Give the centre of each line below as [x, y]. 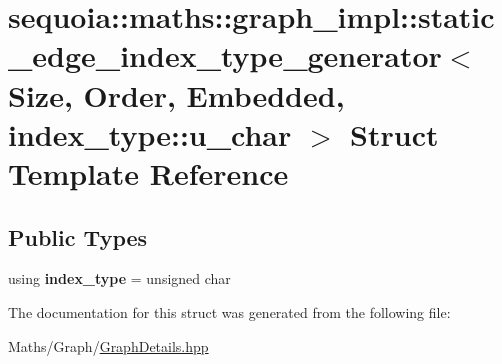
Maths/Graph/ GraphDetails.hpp [108, 345]
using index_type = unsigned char [119, 278]
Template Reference [148, 172]
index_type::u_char [150, 133]
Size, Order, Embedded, [176, 94]
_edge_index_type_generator [225, 55]
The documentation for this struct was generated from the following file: [229, 311]
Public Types [78, 236]
